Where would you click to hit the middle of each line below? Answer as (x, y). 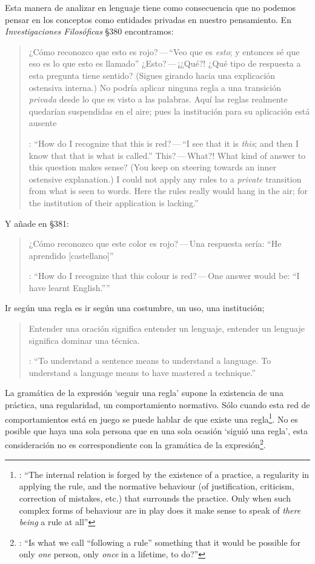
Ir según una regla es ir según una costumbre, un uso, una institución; (135, 308)
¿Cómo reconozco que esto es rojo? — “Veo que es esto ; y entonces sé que (164, 51)
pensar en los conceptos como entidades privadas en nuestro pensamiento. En (148, 19)
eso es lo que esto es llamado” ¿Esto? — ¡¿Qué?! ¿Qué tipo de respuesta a (165, 63)
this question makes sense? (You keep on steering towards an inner (152, 167)
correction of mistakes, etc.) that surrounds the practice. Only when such (155, 498)
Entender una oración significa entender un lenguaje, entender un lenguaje (167, 328)
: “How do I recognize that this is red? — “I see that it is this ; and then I (164, 143)
